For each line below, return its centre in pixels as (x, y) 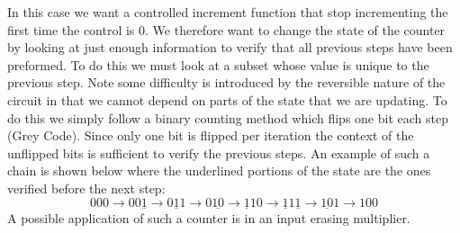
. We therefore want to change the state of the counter (295, 29)
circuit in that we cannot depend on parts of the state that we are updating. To (227, 99)
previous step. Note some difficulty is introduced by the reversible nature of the (226, 82)
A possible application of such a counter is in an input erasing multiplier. (209, 217)
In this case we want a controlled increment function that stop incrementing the (228, 12)
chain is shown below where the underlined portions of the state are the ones (219, 170)
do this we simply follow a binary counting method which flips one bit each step (228, 117)
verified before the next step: (86, 188)
